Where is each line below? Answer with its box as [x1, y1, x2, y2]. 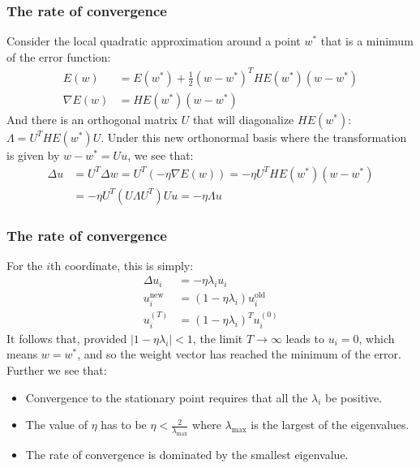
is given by [6, 146, 60, 163]
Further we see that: [6, 361, 107, 378]
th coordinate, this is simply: [50, 256, 194, 273]
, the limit [192, 329, 243, 346]
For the [6, 256, 43, 273]
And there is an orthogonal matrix [6, 110, 178, 127]
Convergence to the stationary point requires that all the [25, 389, 308, 406]
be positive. [325, 389, 383, 406]
